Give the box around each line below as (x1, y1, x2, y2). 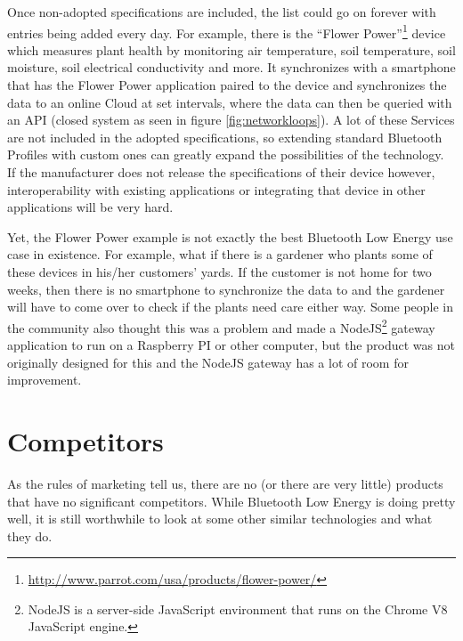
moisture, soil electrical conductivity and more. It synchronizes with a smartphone (7, 58, 456, 77)
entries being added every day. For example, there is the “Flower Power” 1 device (7, 20, 446, 42)
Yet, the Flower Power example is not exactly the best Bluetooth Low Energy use (7, 227, 453, 246)
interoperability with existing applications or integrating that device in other (7, 180, 426, 199)
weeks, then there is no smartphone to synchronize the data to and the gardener (7, 280, 445, 298)
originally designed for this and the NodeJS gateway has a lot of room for (7, 353, 409, 371)
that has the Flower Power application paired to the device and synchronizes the (7, 76, 447, 94)
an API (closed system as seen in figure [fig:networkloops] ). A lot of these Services (7, 110, 455, 129)
